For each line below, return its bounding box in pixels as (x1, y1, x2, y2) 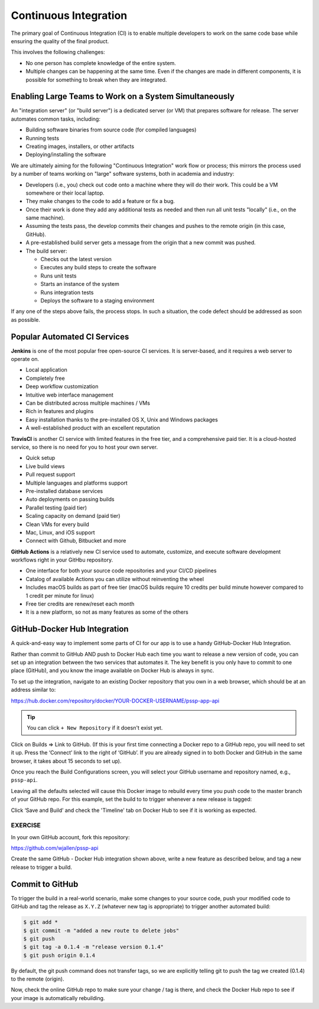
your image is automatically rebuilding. (11, 994, 105, 1001)
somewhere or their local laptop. (25, 189, 105, 196)
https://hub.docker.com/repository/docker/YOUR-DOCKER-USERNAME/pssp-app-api (11, 697, 220, 704)
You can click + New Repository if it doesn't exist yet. (27, 724, 163, 731)
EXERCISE (11, 821, 41, 830)
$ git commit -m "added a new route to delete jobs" (23, 927, 180, 934)
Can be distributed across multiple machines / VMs (25, 399, 151, 407)
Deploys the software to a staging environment (40, 297, 155, 304)
